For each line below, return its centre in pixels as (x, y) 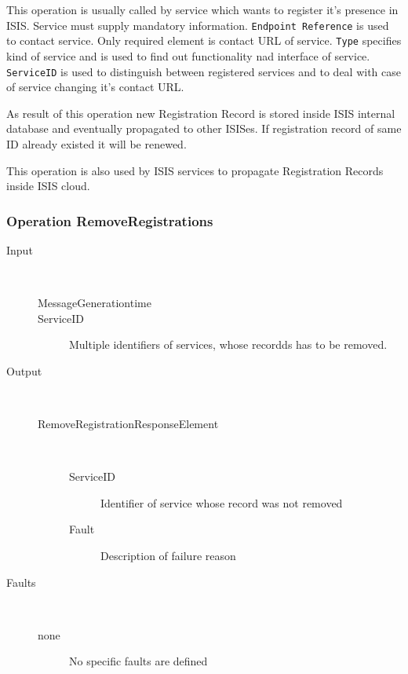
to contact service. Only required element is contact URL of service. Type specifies (204, 40)
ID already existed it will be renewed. (97, 143)
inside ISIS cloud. (48, 186)
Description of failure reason (168, 556)
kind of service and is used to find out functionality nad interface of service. (188, 55)
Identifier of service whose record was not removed (222, 502)
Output (24, 370)
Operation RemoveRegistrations (110, 220)
